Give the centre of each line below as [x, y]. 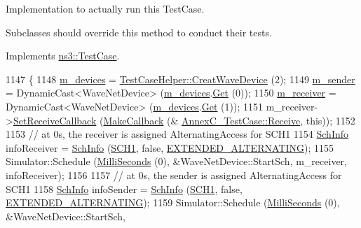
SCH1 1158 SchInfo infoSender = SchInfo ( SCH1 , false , [124, 188]
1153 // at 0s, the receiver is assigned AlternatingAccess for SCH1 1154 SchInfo [177, 134]
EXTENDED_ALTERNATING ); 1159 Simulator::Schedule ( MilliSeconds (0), [173, 202]
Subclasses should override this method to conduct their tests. [139, 32]
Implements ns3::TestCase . [63, 56]
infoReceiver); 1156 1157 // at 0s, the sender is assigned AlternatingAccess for [174, 174]
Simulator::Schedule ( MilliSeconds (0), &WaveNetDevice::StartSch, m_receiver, [176, 161]
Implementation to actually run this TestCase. [105, 8]
